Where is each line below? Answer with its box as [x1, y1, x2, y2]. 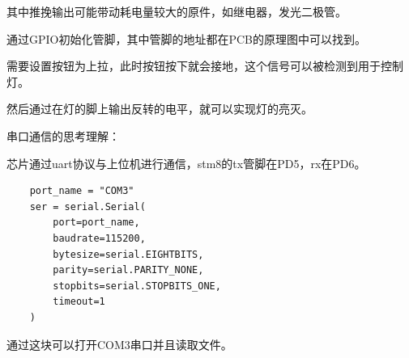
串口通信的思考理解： [6, 127, 120, 144]
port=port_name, [53, 217, 140, 229]
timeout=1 [53, 296, 105, 308]
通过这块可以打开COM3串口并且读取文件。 [6, 335, 232, 352]
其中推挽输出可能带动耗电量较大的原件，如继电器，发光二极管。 [6, 3, 347, 19]
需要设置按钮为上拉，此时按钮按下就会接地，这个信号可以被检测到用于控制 [6, 57, 403, 74]
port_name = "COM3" [29, 185, 134, 197]
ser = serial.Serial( [29, 200, 146, 213]
